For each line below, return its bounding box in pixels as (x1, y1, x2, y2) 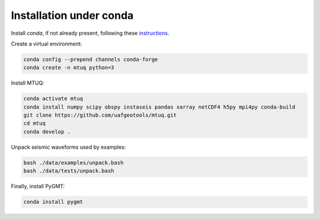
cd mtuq (23, 120, 46, 127)
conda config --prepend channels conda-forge (23, 56, 158, 63)
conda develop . (23, 128, 71, 135)
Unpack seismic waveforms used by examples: (11, 143, 126, 151)
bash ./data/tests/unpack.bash (23, 168, 115, 174)
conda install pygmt (23, 198, 83, 205)
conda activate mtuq (23, 95, 83, 102)
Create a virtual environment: (11, 40, 82, 47)
